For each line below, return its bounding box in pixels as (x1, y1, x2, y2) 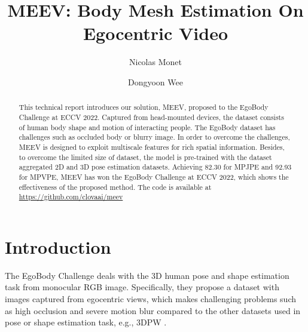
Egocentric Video (83, 21, 228, 45)
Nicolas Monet (129, 56, 182, 68)
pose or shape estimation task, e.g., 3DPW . (5, 316, 167, 328)
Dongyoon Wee (128, 75, 183, 88)
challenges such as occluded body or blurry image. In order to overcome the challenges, (19, 132, 290, 142)
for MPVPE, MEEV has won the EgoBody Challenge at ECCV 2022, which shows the (19, 171, 289, 182)
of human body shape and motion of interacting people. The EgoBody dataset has (19, 122, 276, 132)
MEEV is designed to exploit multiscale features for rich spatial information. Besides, (19, 142, 285, 152)
